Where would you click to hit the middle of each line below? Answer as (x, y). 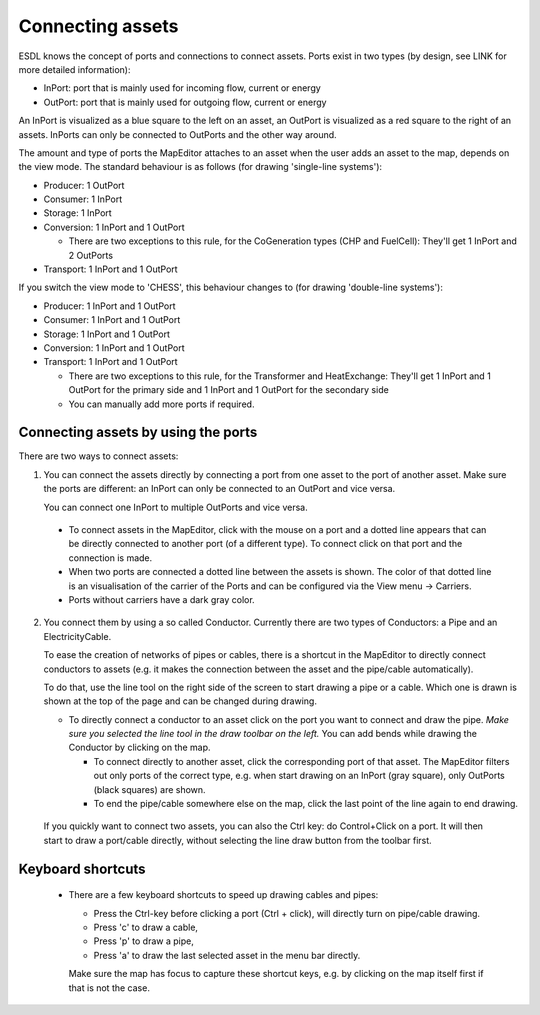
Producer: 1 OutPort (84, 185)
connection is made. (110, 557)
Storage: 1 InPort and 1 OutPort (106, 334)
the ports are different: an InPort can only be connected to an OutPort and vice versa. (219, 489)
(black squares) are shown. (149, 789)
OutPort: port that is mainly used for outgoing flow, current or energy (185, 102)
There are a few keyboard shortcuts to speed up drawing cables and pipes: (223, 895)
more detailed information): (74, 69)
